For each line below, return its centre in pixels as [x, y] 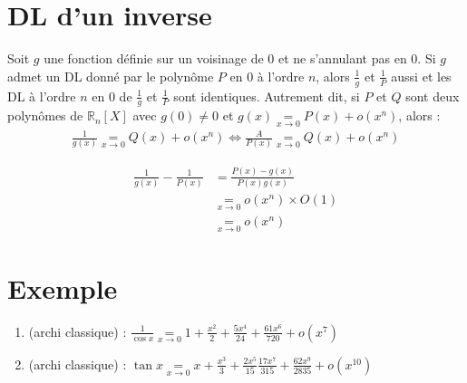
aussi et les [421, 76]
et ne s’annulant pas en [342, 58]
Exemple [63, 287]
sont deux [433, 96]
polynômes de [45, 115]
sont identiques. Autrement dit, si [267, 96]
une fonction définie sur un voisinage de [154, 58]
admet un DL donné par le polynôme [111, 76]
